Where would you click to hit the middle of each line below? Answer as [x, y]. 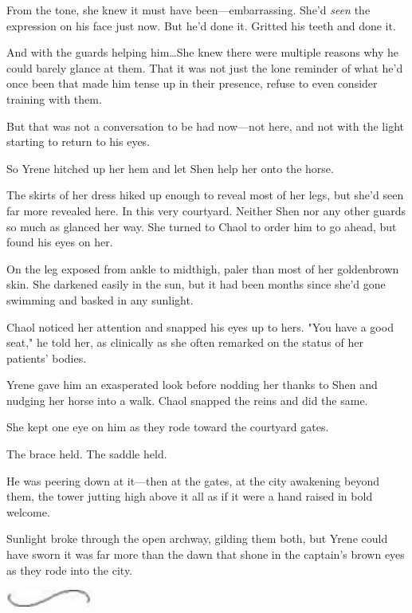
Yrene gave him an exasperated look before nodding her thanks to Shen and [192, 385]
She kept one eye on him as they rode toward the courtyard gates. [168, 427]
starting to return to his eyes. [78, 141]
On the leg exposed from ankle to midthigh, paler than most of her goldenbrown [203, 268]
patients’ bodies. [47, 358]
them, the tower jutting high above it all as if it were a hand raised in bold [190, 496]
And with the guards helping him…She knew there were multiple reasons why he [202, 52]
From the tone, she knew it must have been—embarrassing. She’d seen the [188, 10]
